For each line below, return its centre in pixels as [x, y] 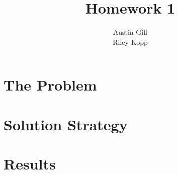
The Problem [50, 85]
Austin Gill [130, 32]
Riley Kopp [130, 41]
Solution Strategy [66, 124]
